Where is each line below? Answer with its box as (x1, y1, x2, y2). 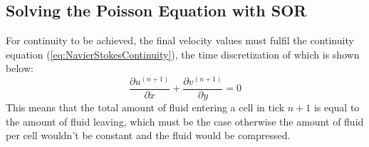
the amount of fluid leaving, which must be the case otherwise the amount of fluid (6, 113, 364, 128)
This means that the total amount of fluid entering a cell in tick (6, 100, 285, 115)
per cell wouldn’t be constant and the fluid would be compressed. (6, 128, 291, 143)
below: (6, 61, 33, 76)
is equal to (313, 100, 360, 115)
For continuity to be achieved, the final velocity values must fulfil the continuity (6, 33, 354, 48)
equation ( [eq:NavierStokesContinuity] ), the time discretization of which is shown (6, 46, 360, 61)
